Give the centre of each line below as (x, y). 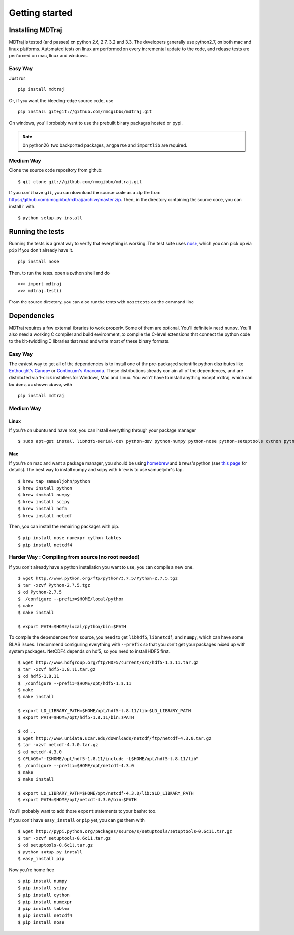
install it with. (22, 207)
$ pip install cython (44, 895)
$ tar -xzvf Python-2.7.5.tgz (54, 585)
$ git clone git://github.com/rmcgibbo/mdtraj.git (80, 181)
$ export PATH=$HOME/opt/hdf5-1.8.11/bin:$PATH (76, 717)
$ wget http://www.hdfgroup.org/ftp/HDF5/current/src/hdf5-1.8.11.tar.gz (108, 662)
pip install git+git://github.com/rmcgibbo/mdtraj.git (85, 112)
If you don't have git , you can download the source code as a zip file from (85, 193)
